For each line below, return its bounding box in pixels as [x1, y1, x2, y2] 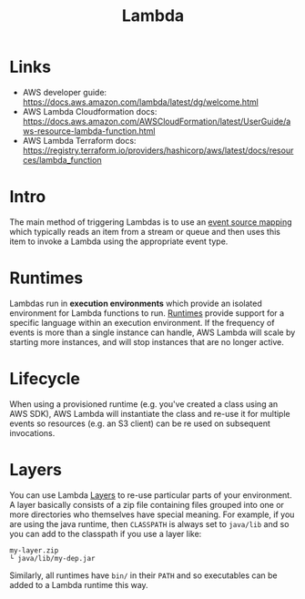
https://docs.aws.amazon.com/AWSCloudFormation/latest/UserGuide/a [22, 116, 291, 127]
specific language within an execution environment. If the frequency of [9, 317, 275, 328]
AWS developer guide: [22, 86, 107, 97]
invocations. [9, 427, 56, 438]
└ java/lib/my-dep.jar [9, 553, 96, 563]
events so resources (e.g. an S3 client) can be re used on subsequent [9, 418, 270, 429]
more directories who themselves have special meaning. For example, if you [9, 509, 295, 520]
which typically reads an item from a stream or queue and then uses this [9, 226, 280, 237]
